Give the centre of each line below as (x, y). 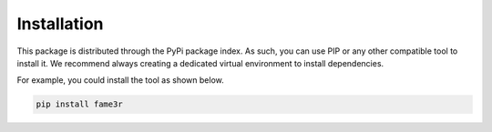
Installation (60, 24)
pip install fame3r (79, 104)
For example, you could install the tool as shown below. (120, 80)
